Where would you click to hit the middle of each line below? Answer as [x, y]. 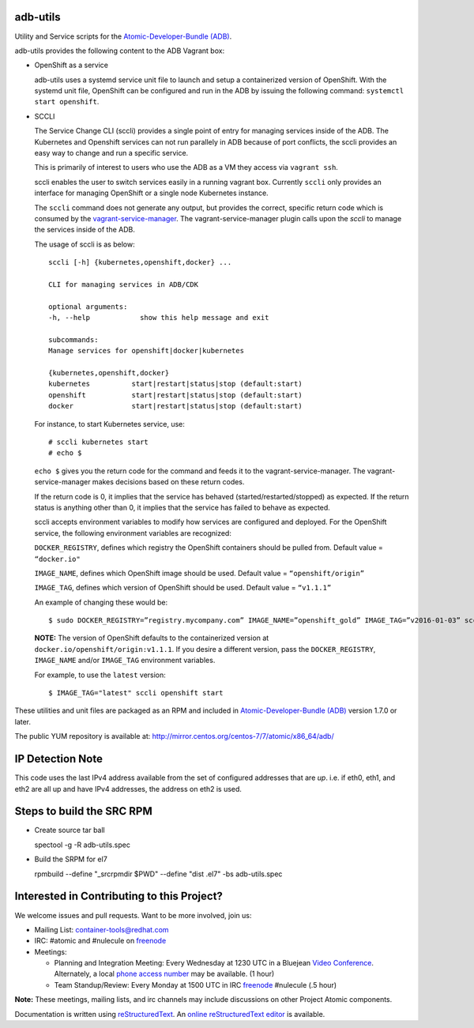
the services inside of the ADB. [85, 230]
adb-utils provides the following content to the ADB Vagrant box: [120, 51]
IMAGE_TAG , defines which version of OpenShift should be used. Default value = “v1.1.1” [183, 588]
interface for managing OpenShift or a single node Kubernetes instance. [151, 193]
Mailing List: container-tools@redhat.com [102, 929]
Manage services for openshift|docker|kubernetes [147, 351]
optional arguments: [88, 307]
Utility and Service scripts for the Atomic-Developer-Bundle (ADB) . [123, 36]
